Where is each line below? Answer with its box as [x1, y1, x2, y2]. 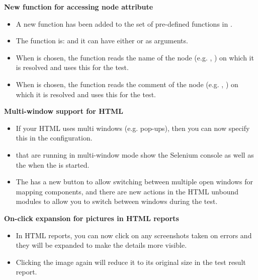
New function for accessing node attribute [4, 2, 153, 12]
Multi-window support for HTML [4, 106, 124, 116]
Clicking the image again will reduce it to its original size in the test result [16, 256, 246, 267]
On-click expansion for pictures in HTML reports [4, 213, 179, 223]
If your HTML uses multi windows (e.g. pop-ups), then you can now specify [16, 122, 250, 133]
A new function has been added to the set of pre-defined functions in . [16, 18, 232, 29]
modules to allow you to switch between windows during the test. [16, 196, 218, 206]
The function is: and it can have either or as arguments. [16, 35, 188, 46]
